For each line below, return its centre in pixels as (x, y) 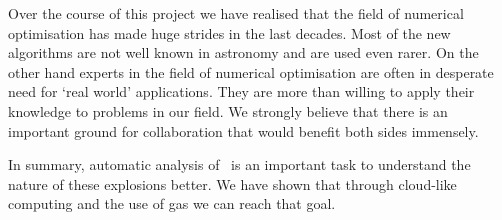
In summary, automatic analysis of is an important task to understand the (239, 164)
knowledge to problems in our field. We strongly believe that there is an (228, 110)
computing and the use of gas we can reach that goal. (172, 203)
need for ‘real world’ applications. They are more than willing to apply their (241, 91)
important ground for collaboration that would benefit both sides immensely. (243, 130)
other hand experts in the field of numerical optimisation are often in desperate (251, 71)
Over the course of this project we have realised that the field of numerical (236, 13)
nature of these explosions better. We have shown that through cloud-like (232, 183)
